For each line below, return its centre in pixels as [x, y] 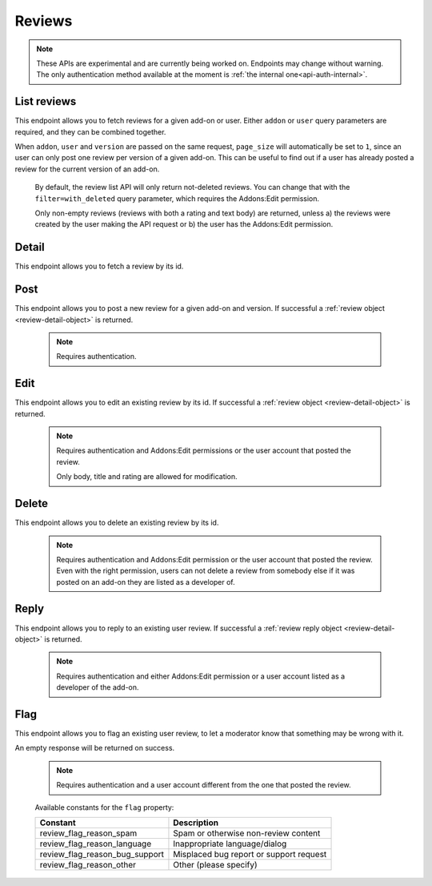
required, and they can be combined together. [90, 131]
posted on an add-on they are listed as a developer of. [146, 582]
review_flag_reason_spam [88, 833]
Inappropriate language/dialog [230, 844]
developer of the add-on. [98, 687]
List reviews [46, 101]
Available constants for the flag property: [104, 807]
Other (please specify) [215, 865]
